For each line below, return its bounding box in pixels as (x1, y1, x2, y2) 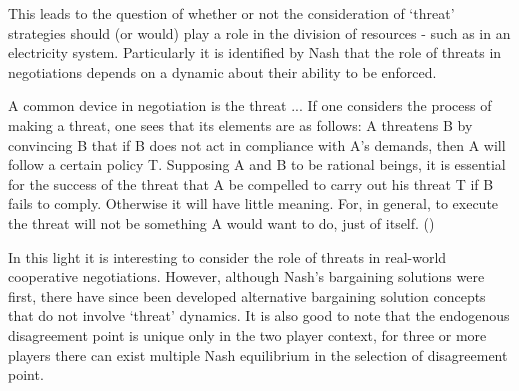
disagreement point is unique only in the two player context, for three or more (8, 324, 487, 345)
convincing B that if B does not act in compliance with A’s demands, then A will (8, 134, 506, 155)
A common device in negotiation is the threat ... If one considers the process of (8, 95, 492, 116)
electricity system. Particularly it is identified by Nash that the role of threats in (8, 42, 502, 63)
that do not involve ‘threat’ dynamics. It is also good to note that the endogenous (8, 305, 510, 326)
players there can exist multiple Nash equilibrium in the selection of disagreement (8, 344, 508, 365)
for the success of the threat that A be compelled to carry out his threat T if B (8, 173, 494, 194)
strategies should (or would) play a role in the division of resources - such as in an (8, 22, 511, 43)
